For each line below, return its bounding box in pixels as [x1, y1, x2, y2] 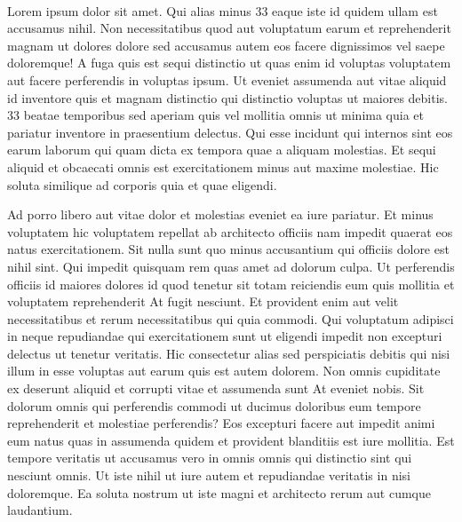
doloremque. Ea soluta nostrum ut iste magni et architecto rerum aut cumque [7, 483, 431, 502]
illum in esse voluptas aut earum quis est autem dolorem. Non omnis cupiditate [7, 361, 441, 380]
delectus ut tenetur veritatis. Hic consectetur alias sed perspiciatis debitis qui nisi [7, 344, 450, 362]
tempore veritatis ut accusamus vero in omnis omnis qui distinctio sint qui [7, 448, 412, 467]
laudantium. [7, 501, 73, 519]
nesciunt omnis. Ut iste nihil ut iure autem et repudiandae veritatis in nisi [7, 466, 410, 485]
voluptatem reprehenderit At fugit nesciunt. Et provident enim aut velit [7, 292, 399, 311]
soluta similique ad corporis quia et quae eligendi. [7, 175, 277, 194]
